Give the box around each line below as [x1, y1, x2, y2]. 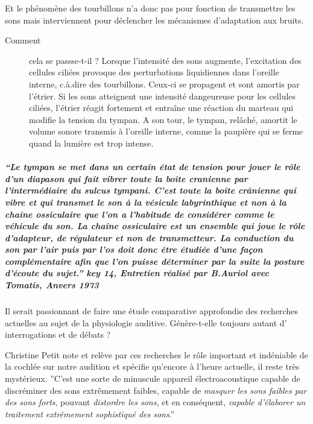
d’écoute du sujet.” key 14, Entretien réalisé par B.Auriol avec [5, 267, 269, 279]
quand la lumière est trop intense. [29, 136, 154, 149]
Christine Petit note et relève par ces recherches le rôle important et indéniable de [5, 348, 308, 361]
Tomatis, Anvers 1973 [5, 279, 99, 291]
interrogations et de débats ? [5, 328, 111, 341]
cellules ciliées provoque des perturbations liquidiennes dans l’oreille [29, 66, 279, 78]
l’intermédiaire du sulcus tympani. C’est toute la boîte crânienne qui [5, 184, 296, 197]
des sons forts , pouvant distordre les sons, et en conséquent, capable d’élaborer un [5, 396, 306, 408]
